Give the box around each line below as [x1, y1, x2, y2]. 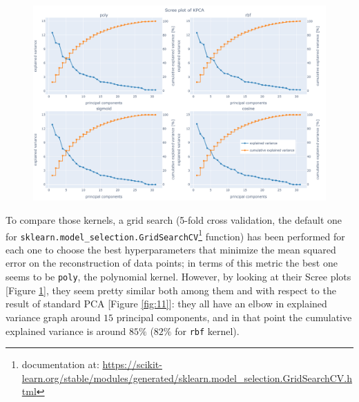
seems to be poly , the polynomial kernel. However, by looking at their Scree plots [6, 269, 351, 284]
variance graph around [6, 309, 101, 324]
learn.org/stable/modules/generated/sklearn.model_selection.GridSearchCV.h [21, 370, 353, 385]
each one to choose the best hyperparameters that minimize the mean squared [6, 242, 336, 256]
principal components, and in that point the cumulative [116, 309, 352, 324]
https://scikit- [102, 357, 162, 372]
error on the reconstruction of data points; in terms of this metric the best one [6, 256, 338, 270]
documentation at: [21, 357, 99, 372]
